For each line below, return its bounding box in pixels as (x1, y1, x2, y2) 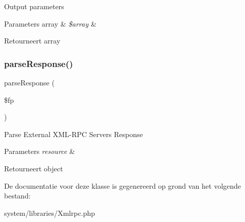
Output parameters (4, 1, 64, 11)
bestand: (4, 190, 31, 201)
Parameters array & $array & (4, 18, 96, 29)
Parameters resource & (4, 146, 75, 157)
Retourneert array (4, 35, 61, 46)
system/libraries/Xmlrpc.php (4, 207, 95, 218)
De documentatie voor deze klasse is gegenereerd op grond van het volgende (4, 180, 241, 191)
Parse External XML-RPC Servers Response (4, 128, 143, 139)
